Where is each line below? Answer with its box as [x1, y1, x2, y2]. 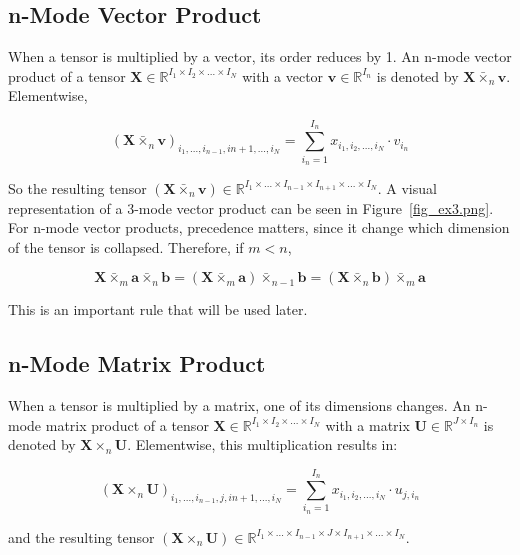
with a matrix [325, 414, 410, 435]
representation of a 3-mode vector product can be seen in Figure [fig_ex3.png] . [8, 197, 494, 218]
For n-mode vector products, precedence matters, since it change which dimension [8, 217, 510, 238]
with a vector [242, 65, 324, 86]
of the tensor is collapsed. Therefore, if [8, 236, 244, 257]
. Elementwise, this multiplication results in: [127, 434, 398, 455]
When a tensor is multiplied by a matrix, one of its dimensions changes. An [8, 395, 471, 416]
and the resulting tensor [8, 526, 155, 547]
